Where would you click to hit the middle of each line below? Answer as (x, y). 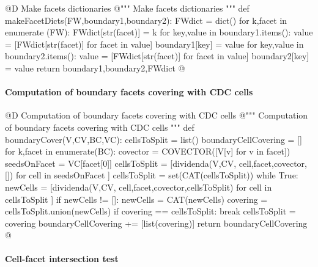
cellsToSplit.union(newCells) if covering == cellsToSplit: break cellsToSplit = (150, 211)
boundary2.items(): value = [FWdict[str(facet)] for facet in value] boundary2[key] (157, 56)
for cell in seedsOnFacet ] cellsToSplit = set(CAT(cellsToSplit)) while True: (157, 175)
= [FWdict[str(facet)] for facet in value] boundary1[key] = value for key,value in (154, 44)
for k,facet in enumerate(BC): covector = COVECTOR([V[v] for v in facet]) (148, 151)
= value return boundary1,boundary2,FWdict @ (95, 68)
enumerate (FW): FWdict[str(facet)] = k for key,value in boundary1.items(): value (159, 32)
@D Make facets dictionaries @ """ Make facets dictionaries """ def (127, 8)
